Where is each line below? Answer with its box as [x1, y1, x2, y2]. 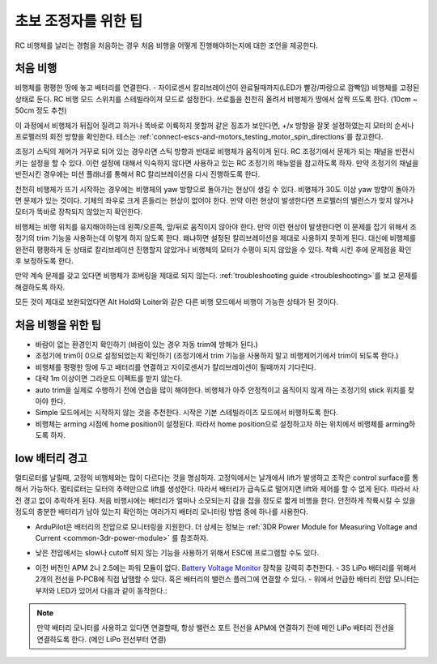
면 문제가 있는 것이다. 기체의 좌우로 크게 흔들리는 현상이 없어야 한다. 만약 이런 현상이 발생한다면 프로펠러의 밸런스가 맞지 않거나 [15, 195, 414, 205]
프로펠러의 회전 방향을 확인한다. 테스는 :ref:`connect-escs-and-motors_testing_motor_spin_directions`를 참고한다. [15, 132, 384, 142]
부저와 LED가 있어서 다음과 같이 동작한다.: [35, 585, 168, 595]
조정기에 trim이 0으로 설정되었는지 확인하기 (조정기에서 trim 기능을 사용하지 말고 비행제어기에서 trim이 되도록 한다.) [35, 351, 399, 361]
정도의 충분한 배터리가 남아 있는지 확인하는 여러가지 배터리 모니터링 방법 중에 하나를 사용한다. [15, 507, 309, 516]
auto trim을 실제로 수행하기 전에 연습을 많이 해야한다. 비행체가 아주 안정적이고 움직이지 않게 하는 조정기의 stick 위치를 [35, 385, 406, 395]
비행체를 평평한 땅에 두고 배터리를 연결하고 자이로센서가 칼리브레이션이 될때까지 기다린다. [35, 362, 316, 372]
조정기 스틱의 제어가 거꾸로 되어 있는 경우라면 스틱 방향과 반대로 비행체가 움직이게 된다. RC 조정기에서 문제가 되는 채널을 [15, 147, 394, 156]
